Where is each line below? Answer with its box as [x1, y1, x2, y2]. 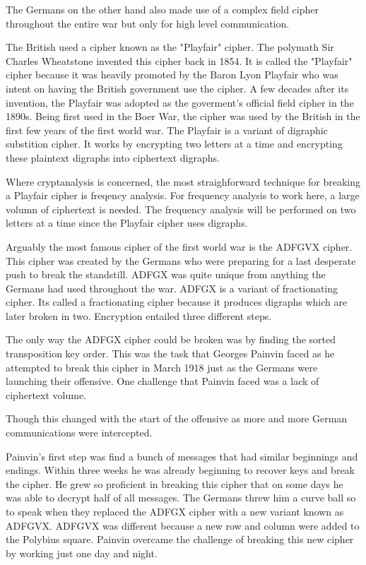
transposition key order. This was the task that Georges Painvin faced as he [6, 346, 335, 361]
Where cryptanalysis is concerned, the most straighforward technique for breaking [6, 174, 360, 189]
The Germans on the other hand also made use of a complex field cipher [6, 2, 319, 16]
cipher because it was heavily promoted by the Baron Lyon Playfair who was [6, 67, 338, 82]
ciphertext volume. [6, 387, 86, 402]
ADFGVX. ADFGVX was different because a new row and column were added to [6, 518, 360, 533]
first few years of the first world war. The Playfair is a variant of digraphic [6, 122, 328, 137]
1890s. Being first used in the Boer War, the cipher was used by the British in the [6, 109, 360, 124]
